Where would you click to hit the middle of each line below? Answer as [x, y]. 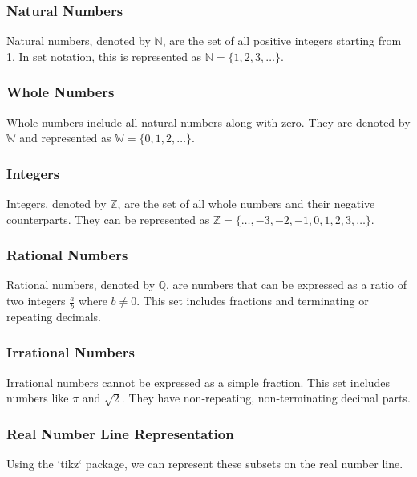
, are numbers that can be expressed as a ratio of [286, 285]
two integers [36, 301]
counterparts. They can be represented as [108, 219]
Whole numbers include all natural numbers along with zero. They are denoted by [208, 122]
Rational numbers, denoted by [81, 285]
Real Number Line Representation [120, 433]
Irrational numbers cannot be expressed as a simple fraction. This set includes [198, 382]
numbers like [38, 398]
